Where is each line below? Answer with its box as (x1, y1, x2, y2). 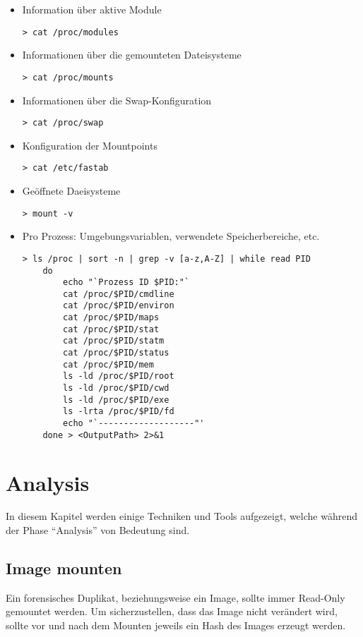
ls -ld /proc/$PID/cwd (63, 383, 169, 394)
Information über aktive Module (22, 2, 162, 16)
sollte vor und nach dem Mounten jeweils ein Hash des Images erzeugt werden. (6, 618, 346, 633)
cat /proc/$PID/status (63, 348, 169, 358)
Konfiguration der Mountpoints (22, 138, 157, 152)
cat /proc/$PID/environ (63, 301, 174, 311)
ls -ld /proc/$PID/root (63, 371, 174, 382)
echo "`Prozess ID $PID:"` (63, 277, 190, 288)
